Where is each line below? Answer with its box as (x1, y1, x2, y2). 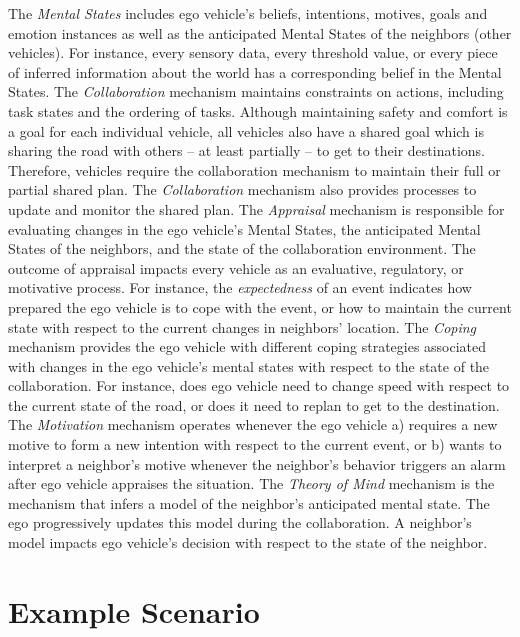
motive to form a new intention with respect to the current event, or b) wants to (8, 434, 502, 455)
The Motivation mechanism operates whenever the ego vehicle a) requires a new (8, 414, 498, 435)
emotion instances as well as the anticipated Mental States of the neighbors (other (8, 22, 512, 43)
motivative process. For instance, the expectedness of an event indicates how (8, 277, 472, 298)
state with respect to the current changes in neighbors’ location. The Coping (8, 316, 477, 337)
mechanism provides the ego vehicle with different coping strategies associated (8, 336, 487, 357)
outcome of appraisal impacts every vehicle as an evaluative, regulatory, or (8, 257, 464, 278)
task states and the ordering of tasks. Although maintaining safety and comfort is (8, 100, 508, 121)
